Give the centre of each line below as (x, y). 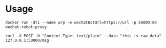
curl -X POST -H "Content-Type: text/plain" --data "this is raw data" (83, 36)
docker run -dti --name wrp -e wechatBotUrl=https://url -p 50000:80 (81, 22)
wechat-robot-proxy (26, 27)
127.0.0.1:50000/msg (27, 40)
